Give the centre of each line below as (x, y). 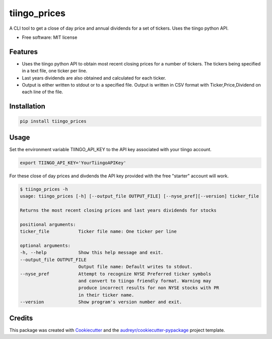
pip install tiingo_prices (53, 121)
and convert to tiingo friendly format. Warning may (145, 281)
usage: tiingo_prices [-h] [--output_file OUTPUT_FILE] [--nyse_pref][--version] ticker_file (140, 196)
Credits (21, 318)
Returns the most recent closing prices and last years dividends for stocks (118, 211)
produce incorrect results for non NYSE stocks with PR (149, 288)
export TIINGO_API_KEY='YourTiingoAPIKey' (73, 163)
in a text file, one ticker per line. (55, 71)
